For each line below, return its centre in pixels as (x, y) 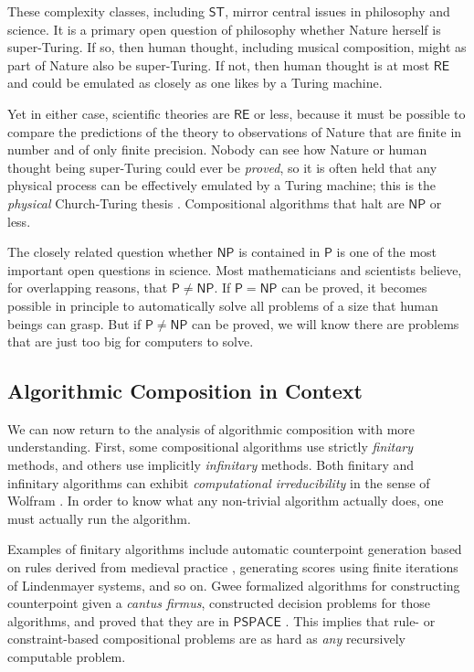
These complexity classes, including (106, 11)
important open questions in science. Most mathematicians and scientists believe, (235, 269)
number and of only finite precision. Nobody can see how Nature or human (217, 149)
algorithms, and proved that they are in (118, 620)
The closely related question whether (110, 252)
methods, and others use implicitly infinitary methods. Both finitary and (211, 465)
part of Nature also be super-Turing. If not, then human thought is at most (219, 64)
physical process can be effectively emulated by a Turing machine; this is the (222, 185)
